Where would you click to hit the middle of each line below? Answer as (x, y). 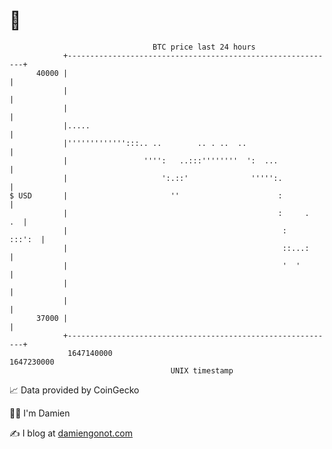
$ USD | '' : (146, 195)
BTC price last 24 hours (204, 47)
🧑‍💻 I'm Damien (40, 413)
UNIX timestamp (202, 370)
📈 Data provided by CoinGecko (74, 390)
